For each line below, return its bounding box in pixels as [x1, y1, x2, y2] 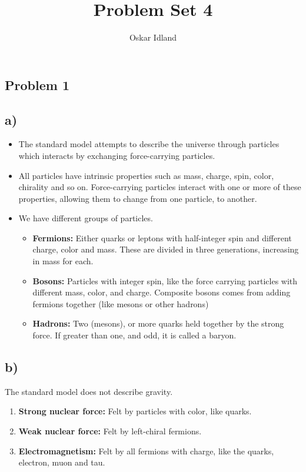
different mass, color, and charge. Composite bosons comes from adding [32, 286, 291, 298]
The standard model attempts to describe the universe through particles [18, 138, 280, 150]
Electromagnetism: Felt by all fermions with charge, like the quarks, [18, 444, 274, 457]
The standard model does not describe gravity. [5, 385, 173, 397]
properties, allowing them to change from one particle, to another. [18, 192, 257, 204]
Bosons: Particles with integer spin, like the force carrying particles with [32, 274, 298, 287]
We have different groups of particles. [18, 212, 153, 224]
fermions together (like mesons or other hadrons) [32, 297, 209, 310]
